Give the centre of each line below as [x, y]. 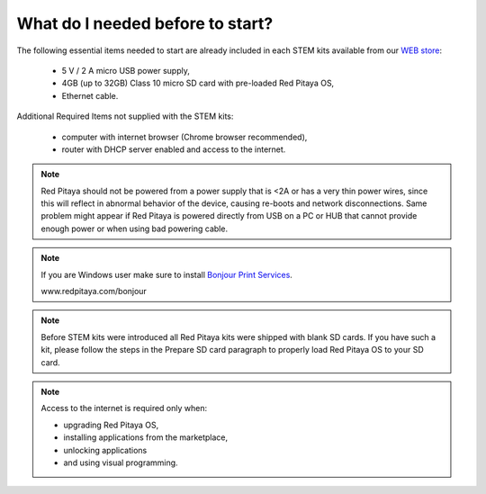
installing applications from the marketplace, [146, 437]
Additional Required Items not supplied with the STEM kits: [125, 116]
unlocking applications [105, 450]
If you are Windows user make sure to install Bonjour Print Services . [166, 274]
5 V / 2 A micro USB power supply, [126, 70]
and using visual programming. [121, 463]
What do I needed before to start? [145, 23]
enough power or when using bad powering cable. [135, 229]
